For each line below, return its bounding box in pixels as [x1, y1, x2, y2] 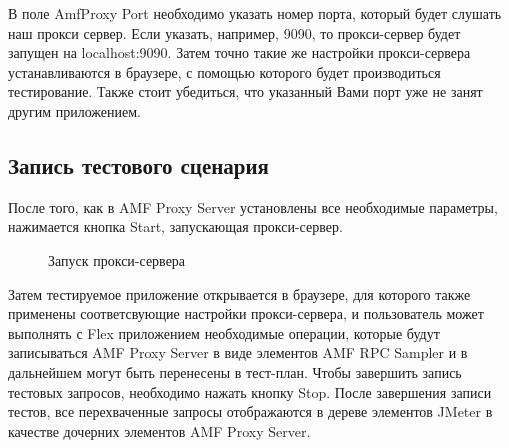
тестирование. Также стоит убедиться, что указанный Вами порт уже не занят [8, 81, 483, 102]
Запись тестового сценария [8, 149, 269, 180]
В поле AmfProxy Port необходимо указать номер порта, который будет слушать [8, 3, 502, 23]
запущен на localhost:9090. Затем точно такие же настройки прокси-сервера [8, 42, 471, 63]
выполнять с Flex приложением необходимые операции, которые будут [8, 322, 440, 343]
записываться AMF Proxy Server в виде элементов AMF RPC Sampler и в [8, 342, 468, 363]
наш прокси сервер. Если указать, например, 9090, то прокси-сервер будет [8, 22, 461, 43]
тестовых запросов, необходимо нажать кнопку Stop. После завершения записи [8, 381, 492, 402]
